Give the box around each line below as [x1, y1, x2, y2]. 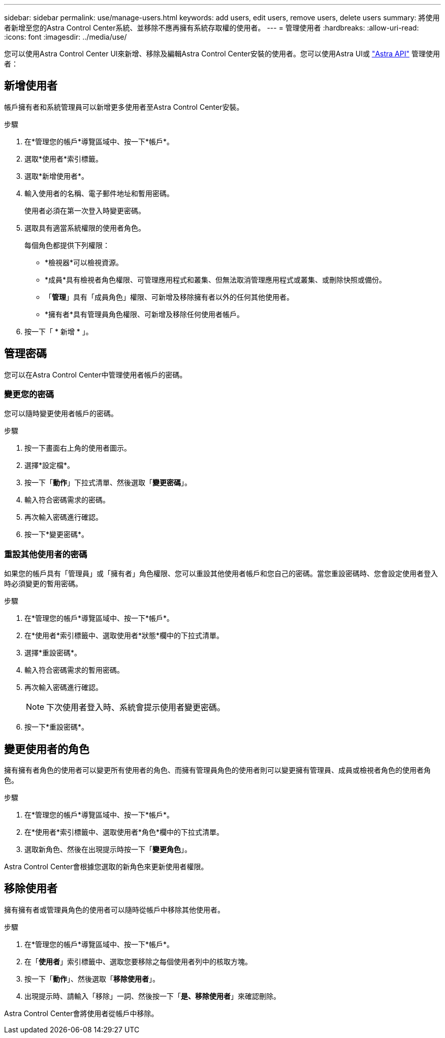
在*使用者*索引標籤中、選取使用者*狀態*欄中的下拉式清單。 [24, 631, 224, 640]
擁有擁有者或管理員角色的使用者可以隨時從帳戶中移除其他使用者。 [4, 905, 225, 914]
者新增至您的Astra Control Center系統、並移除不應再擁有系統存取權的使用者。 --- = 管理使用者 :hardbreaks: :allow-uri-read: [4, 23, 419, 32]
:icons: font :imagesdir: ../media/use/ [4, 33, 127, 41]
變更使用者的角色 [4, 742, 89, 756]
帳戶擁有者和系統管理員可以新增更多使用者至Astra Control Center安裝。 [4, 102, 244, 111]
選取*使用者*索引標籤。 [24, 154, 103, 163]
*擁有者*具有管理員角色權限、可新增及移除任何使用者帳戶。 [45, 309, 244, 319]
